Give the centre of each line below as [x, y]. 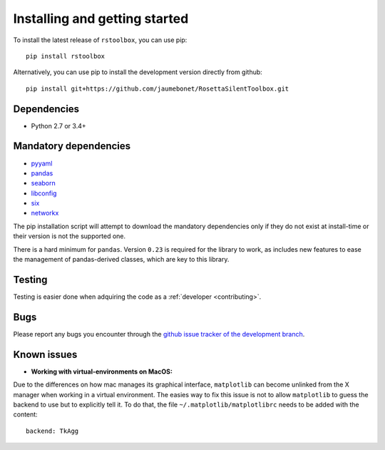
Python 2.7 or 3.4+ [58, 126]
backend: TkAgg [52, 431]
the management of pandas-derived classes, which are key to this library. [121, 260]
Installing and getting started [101, 19]
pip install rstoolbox [66, 56]
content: [26, 414]
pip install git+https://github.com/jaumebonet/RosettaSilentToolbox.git [158, 88]
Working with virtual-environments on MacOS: [102, 372]
